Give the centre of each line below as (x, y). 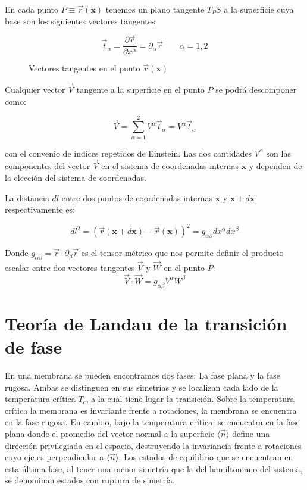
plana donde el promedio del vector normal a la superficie (110, 433)
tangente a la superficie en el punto (140, 90)
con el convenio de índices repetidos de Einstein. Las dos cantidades (129, 153)
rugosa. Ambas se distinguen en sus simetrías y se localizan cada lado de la (142, 387)
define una (251, 433)
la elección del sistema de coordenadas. (76, 177)
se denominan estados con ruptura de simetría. (90, 480)
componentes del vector (48, 166)
